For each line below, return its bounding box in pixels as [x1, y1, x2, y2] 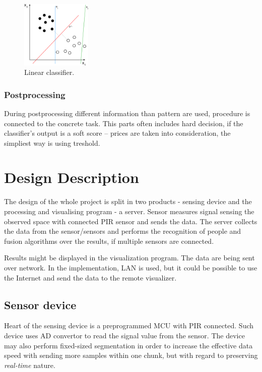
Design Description [4, 167, 139, 188]
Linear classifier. [24, 67, 75, 77]
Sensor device [4, 297, 77, 312]
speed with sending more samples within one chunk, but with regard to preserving [4, 350, 258, 360]
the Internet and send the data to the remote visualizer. [4, 272, 177, 283]
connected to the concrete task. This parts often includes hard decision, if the [4, 118, 243, 128]
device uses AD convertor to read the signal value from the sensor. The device [4, 330, 245, 340]
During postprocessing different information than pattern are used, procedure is [4, 108, 250, 118]
